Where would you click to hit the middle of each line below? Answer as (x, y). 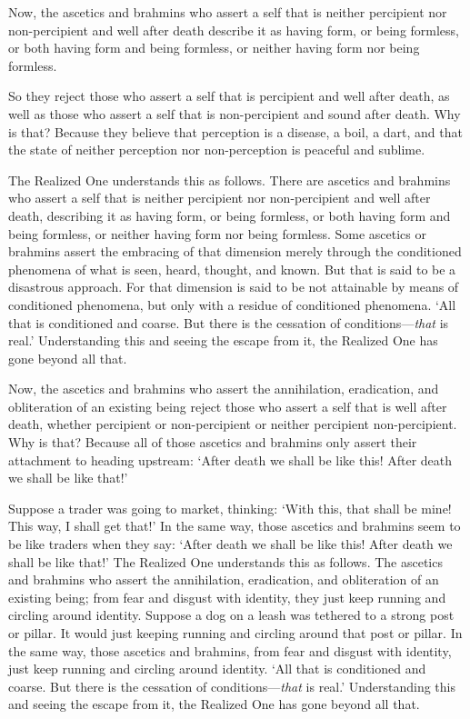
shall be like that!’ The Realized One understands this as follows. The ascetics (225, 561)
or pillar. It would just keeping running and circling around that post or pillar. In (235, 633)
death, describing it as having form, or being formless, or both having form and (230, 215)
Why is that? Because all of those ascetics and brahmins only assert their (213, 442)
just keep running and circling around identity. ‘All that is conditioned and (217, 669)
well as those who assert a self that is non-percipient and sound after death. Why (235, 113)
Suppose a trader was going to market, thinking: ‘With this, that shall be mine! (230, 508)
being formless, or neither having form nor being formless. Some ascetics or (217, 233)
